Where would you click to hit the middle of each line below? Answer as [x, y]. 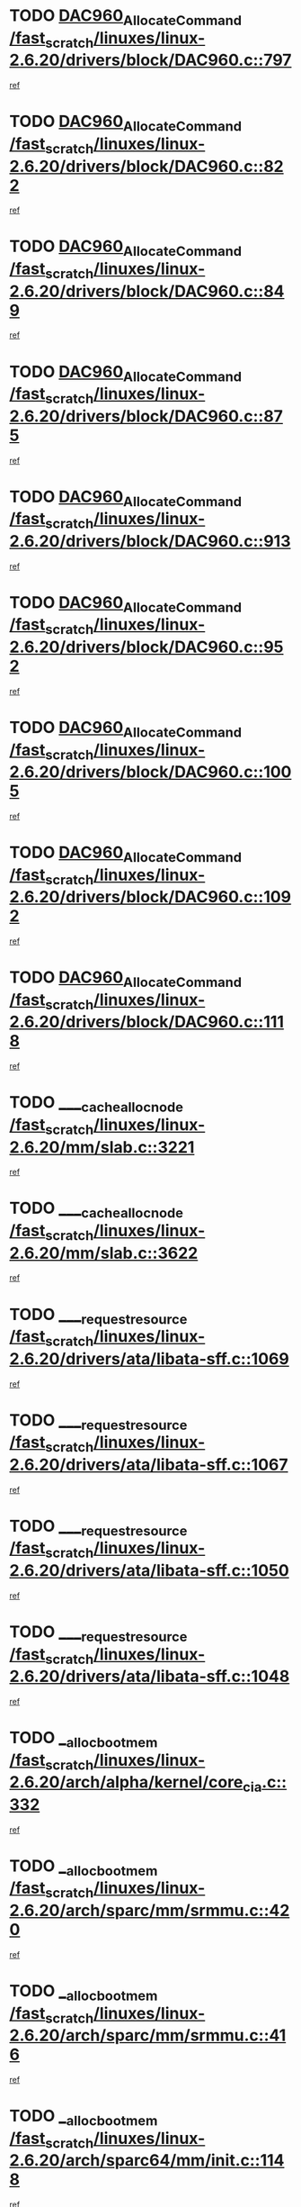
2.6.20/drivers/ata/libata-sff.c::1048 [150, 1677]
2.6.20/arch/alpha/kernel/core [126, 1782]
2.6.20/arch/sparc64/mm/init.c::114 [147, 2161]
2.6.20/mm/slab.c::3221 [102, 1147]
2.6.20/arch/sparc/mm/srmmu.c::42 [150, 1910]
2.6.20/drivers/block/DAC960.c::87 [146, 416]
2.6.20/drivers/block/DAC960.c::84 [147, 291]
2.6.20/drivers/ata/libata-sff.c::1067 [149, 1465]
